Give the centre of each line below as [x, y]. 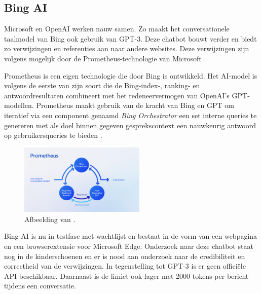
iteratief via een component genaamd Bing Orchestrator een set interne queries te [130, 115]
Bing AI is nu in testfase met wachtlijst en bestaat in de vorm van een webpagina [131, 236]
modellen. [19, 105]
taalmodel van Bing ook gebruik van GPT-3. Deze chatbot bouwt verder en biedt [130, 38]
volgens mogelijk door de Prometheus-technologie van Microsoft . [105, 58]
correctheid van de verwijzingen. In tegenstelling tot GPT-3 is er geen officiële [125, 266]
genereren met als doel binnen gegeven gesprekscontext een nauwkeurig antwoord [130, 125]
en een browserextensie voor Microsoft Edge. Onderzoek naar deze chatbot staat [129, 246]
